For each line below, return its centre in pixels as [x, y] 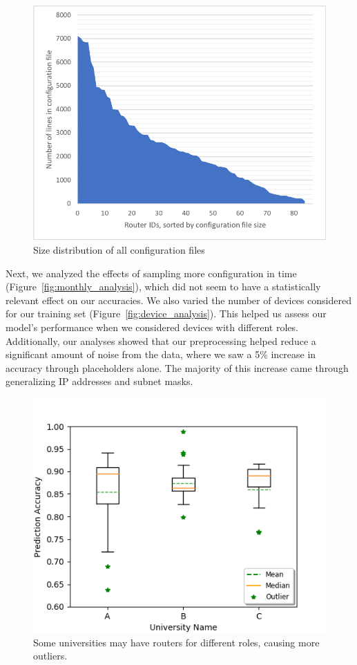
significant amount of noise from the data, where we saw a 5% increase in [161, 354]
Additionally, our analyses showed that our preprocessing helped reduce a [161, 340]
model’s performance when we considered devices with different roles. [152, 327]
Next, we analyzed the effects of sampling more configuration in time [151, 273]
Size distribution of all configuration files [119, 250]
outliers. [50, 656]
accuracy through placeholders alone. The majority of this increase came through [177, 367]
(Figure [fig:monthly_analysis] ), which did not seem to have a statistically [163, 287]
